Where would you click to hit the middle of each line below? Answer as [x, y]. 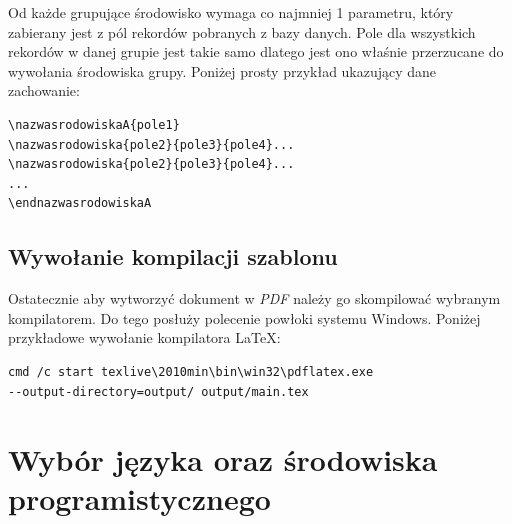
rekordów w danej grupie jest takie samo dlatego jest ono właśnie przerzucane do [256, 51]
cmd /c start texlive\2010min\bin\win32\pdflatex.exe [191, 371]
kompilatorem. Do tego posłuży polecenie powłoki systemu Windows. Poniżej [244, 317]
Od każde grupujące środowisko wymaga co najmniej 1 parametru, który [231, 12]
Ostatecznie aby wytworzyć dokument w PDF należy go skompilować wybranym [254, 298]
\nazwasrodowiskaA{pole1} [94, 124]
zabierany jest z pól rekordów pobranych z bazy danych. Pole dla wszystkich [242, 31]
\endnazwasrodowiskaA [80, 203]
